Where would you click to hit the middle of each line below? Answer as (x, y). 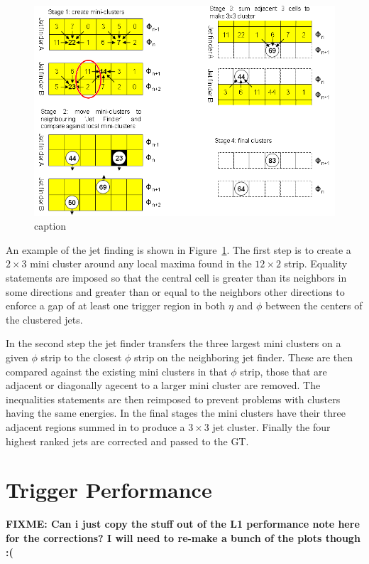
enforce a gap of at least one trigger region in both (116, 305)
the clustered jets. (44, 319)
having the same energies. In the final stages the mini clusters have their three (176, 413)
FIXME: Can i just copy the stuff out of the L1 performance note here (183, 524)
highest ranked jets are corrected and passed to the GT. (127, 441)
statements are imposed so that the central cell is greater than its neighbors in (176, 278)
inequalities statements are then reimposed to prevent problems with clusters (173, 399)
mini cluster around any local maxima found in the (141, 264)
